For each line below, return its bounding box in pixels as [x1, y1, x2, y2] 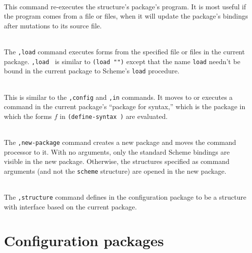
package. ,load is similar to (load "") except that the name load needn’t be [4, 56, 240, 66]
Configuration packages [4, 230, 164, 250]
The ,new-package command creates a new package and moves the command [4, 137, 236, 147]
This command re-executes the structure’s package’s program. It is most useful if [4, 1, 246, 11]
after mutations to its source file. [4, 20, 102, 30]
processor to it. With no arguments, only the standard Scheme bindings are [4, 146, 230, 157]
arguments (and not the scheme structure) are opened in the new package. [4, 165, 227, 176]
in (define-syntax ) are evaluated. [60, 111, 168, 121]
